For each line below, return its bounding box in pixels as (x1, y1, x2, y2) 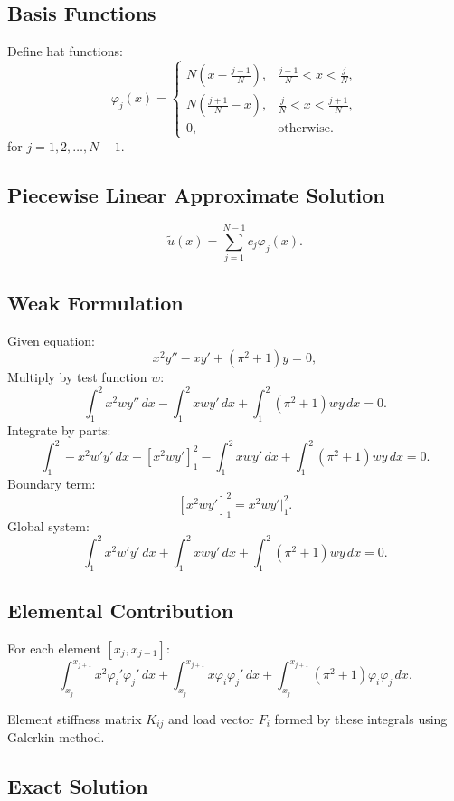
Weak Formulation (7, 288, 184, 316)
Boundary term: (7, 473, 96, 492)
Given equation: (7, 330, 95, 349)
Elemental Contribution (7, 596, 234, 625)
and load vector (168, 709, 254, 728)
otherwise (278, 122, 330, 136)
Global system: (7, 516, 90, 535)
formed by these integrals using (274, 709, 448, 728)
